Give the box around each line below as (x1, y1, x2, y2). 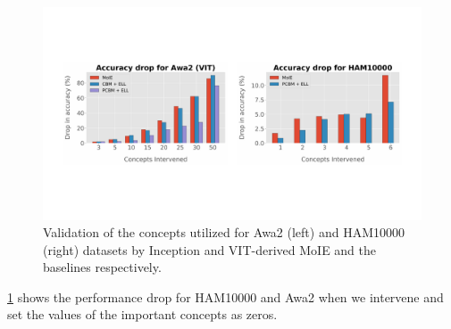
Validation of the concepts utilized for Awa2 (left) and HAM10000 (43, 223, 405, 242)
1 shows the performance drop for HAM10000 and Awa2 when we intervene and (7, 287, 444, 306)
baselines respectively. (43, 258, 162, 276)
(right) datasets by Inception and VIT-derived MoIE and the (43, 240, 377, 259)
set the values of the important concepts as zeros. (7, 305, 278, 324)
